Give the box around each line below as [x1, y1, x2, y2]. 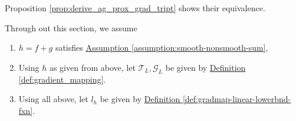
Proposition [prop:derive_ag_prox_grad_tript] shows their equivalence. [5, 2, 265, 14]
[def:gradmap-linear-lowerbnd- [182, 93, 291, 105]
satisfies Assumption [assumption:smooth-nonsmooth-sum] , [55, 41, 268, 54]
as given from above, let [49, 61, 136, 73]
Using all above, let [18, 93, 88, 105]
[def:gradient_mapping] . [18, 73, 106, 85]
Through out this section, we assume [5, 21, 137, 34]
